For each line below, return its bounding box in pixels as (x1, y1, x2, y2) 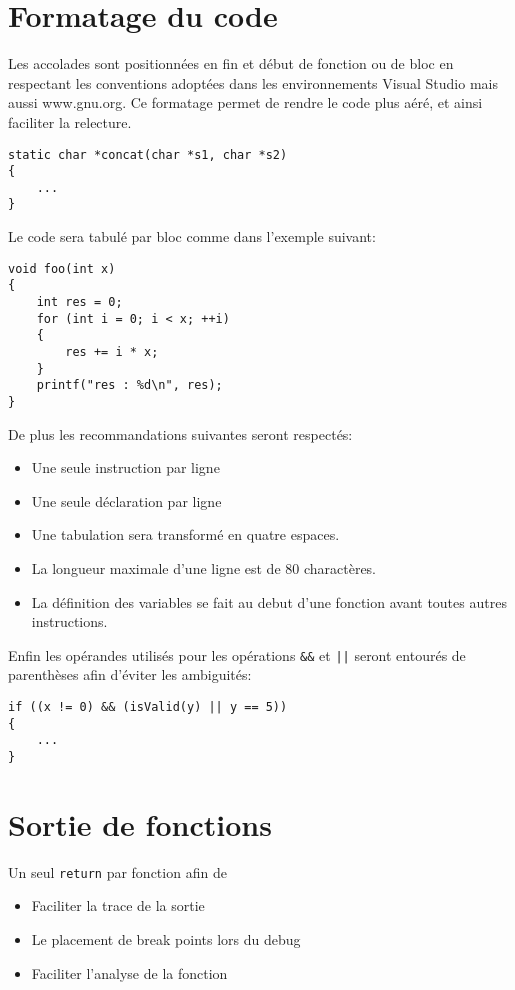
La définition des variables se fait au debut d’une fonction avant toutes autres (31, 591, 507, 612)
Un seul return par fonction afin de (8, 861, 227, 882)
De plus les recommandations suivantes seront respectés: (8, 423, 353, 444)
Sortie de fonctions (8, 803, 272, 844)
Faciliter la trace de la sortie (31, 895, 205, 916)
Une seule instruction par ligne (31, 457, 220, 478)
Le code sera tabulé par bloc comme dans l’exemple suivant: (8, 226, 376, 247)
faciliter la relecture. (8, 111, 132, 132)
